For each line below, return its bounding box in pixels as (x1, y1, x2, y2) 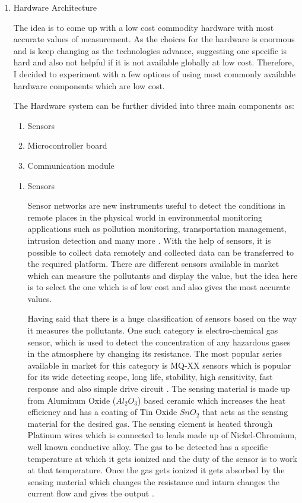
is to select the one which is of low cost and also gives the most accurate (27, 281, 291, 293)
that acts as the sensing (202, 405, 288, 418)
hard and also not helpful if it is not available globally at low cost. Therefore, (13, 56, 294, 68)
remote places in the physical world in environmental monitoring (27, 210, 263, 223)
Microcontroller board (27, 139, 107, 152)
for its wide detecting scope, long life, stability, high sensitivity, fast (27, 370, 273, 383)
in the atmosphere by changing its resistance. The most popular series (27, 347, 282, 360)
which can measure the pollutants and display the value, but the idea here (27, 269, 298, 281)
